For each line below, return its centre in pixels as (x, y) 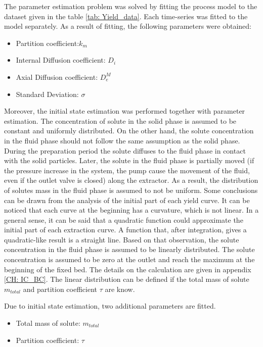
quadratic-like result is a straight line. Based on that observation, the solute (122, 239)
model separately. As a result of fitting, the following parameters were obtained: (128, 26)
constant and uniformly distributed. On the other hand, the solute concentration (129, 131)
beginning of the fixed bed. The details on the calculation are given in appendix (128, 269)
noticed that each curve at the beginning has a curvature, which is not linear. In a (131, 210)
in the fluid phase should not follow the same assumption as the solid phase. (122, 140)
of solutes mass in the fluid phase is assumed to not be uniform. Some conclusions (131, 190)
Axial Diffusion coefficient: (57, 77)
